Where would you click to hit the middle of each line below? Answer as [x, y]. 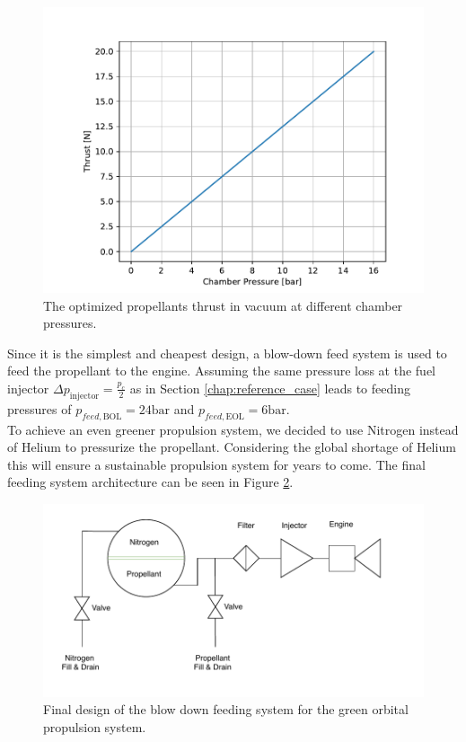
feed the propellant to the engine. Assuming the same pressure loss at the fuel [222, 371]
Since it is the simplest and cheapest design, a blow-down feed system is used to [227, 353]
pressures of [40, 408]
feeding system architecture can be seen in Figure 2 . [150, 482]
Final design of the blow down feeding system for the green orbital [226, 709]
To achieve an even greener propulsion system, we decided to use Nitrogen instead [233, 429]
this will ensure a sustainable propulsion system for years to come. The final [216, 464]
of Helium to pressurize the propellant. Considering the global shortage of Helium [232, 447]
